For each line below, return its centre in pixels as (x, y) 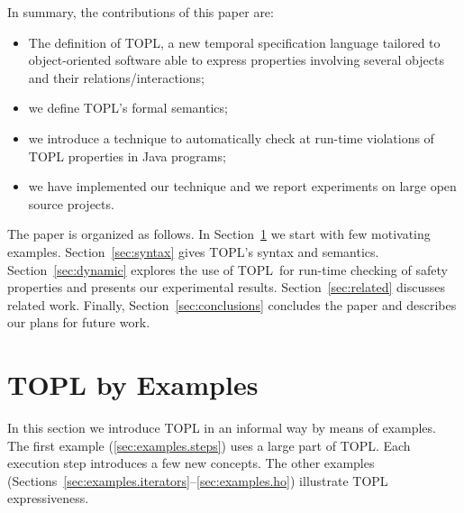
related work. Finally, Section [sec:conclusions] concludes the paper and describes (232, 304)
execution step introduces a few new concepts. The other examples (191, 463)
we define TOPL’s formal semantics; (128, 108)
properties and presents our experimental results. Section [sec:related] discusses (226, 287)
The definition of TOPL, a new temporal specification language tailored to (234, 42)
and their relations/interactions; (116, 77)
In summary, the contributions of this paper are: (141, 12)
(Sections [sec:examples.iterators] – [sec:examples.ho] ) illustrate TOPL (198, 480)
